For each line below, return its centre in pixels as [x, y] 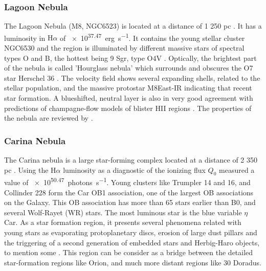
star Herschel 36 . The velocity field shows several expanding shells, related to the [132, 77]
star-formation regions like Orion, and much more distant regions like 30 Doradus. [133, 262]
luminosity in [25, 38]
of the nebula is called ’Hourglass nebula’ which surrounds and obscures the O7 [129, 68]
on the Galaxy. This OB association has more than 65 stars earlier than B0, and [130, 202]
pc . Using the [26, 170]
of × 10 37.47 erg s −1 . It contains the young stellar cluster [152, 37]
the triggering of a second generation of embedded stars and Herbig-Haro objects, [132, 242]
